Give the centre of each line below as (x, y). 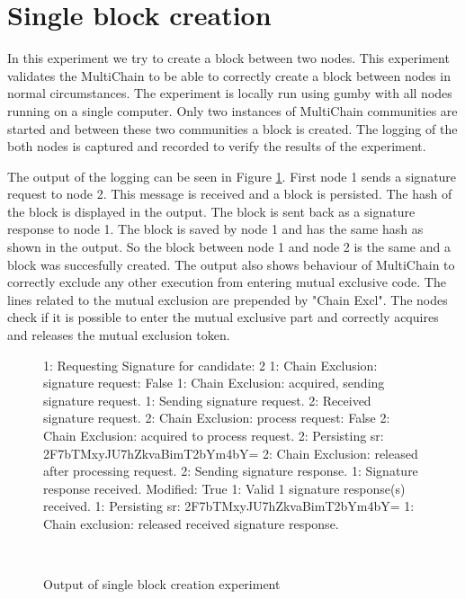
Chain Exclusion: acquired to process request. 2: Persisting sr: (214, 435)
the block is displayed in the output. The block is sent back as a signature (211, 211)
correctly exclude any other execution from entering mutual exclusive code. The (227, 282)
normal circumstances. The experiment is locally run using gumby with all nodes (230, 93)
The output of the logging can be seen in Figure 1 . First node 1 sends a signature (232, 176)
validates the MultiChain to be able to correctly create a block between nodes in (229, 75)
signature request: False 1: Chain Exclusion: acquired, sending (214, 383)
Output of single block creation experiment (162, 584)
